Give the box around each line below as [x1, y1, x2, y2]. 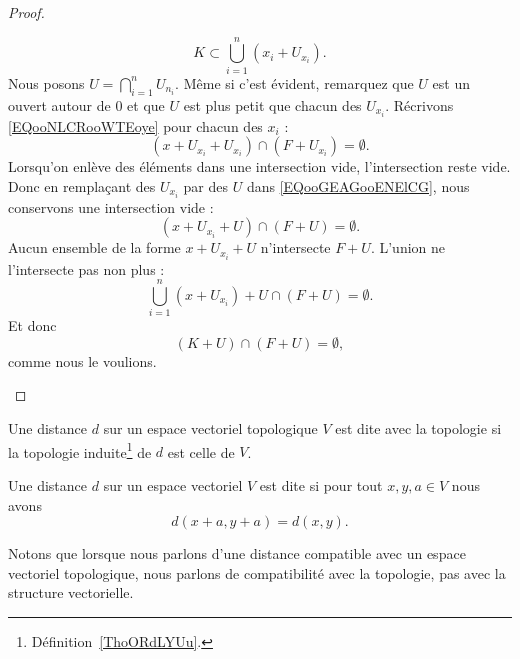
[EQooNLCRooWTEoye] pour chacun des [8, 115, 263, 136]
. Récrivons [385, 94, 454, 115]
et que [127, 94, 165, 115]
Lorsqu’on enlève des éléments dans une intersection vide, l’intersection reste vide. [8, 156, 511, 177]
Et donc [8, 315, 57, 336]
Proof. [8, 2, 45, 22]
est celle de [167, 441, 235, 462]
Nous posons [8, 72, 85, 93]
